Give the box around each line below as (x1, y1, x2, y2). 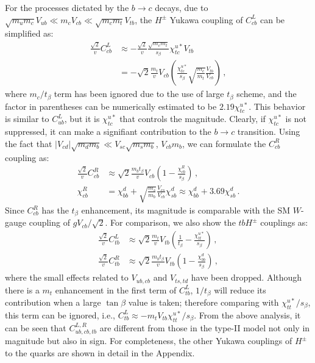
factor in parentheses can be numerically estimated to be (5, 99, 217, 112)
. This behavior (249, 99, 306, 112)
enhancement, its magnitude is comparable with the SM (81, 204, 291, 217)
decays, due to (155, 1, 208, 13)
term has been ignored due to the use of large (54, 87, 224, 100)
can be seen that (5, 321, 66, 334)
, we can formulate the (182, 137, 266, 149)
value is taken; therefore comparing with (128, 296, 279, 309)
